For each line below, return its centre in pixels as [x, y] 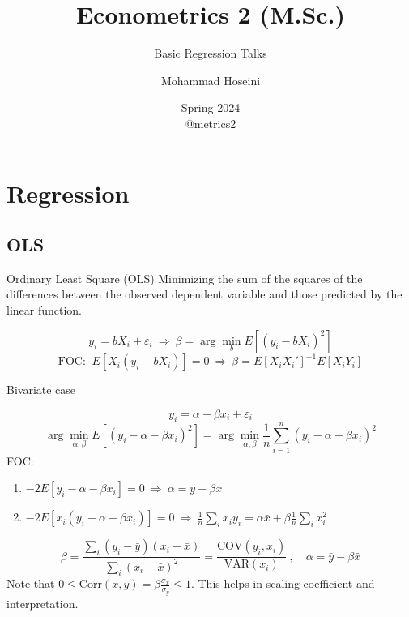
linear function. [45, 310]
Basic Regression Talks [211, 53]
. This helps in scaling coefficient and [283, 583]
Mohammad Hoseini [211, 80]
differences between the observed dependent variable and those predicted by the [204, 294]
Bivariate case [41, 390]
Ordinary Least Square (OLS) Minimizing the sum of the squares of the [185, 278]
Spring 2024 [211, 107]
